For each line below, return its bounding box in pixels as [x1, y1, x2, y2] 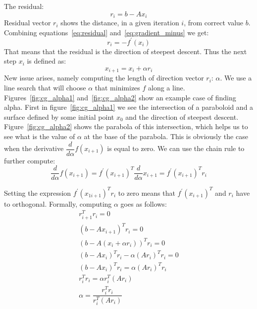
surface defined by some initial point [4, 111, 114, 122]
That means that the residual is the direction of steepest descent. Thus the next [4, 46, 247, 56]
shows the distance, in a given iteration [60, 17, 179, 28]
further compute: [4, 155, 55, 165]
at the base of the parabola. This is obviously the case [84, 131, 248, 141]
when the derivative [4, 143, 64, 153]
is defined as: [27, 56, 66, 66]
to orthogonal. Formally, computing [4, 198, 112, 209]
